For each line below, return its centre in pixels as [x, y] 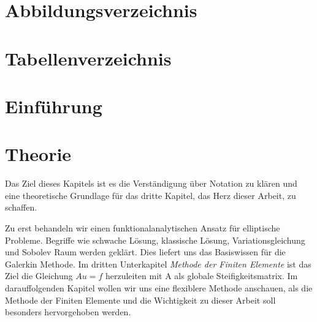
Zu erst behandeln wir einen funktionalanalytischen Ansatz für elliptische [143, 228]
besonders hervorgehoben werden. [68, 312]
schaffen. [21, 207]
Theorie [38, 154]
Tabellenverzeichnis [88, 58]
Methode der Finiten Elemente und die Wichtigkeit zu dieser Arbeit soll [140, 300]
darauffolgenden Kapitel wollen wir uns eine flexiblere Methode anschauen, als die [159, 288]
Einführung [54, 106]
